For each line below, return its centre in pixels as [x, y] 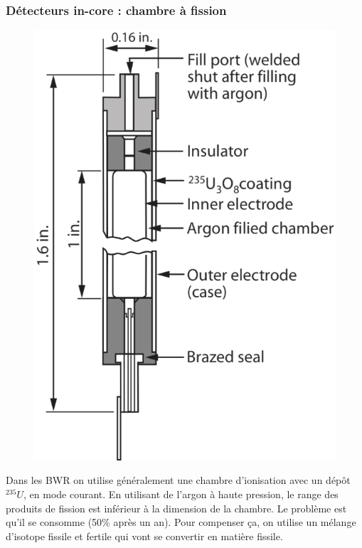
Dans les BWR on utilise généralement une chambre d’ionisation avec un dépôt [178, 480]
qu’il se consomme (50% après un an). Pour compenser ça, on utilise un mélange [181, 522]
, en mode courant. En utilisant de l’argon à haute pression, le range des [181, 494]
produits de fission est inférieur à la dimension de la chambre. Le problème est [176, 508]
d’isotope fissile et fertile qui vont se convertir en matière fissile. [144, 536]
